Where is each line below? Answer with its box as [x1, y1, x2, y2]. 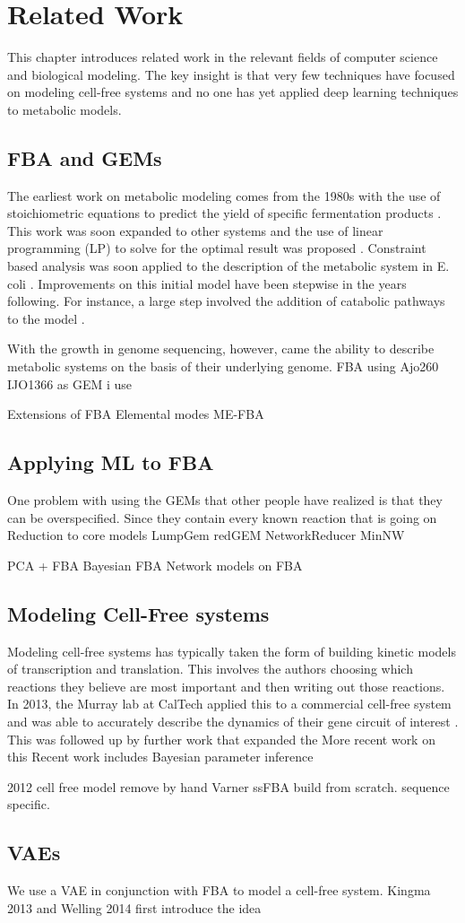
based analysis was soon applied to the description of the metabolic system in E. [7, 257, 450, 275]
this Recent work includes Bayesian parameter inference [7, 747, 314, 766]
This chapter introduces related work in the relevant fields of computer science [7, 48, 438, 66]
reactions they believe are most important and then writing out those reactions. [7, 676, 445, 695]
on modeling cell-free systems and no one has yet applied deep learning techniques [7, 83, 459, 101]
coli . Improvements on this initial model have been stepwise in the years [7, 274, 407, 292]
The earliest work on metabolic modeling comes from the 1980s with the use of [7, 186, 441, 205]
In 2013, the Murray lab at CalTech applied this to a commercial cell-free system [7, 694, 452, 713]
